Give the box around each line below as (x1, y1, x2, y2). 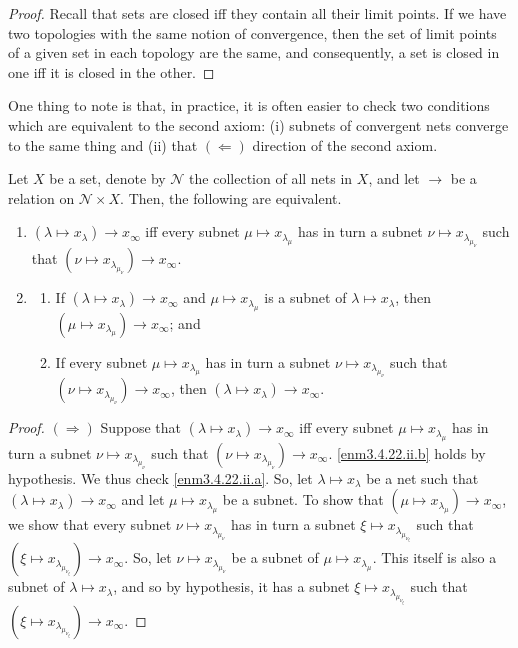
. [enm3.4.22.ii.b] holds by (328, 442, 486, 463)
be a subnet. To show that (222, 489, 384, 510)
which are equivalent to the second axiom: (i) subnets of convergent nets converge (8, 114, 509, 135)
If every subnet (55, 351, 148, 372)
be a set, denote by (49, 168, 166, 189)
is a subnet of (264, 287, 347, 308)
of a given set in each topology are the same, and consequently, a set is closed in (8, 42, 500, 63)
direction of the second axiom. (252, 134, 438, 155)
